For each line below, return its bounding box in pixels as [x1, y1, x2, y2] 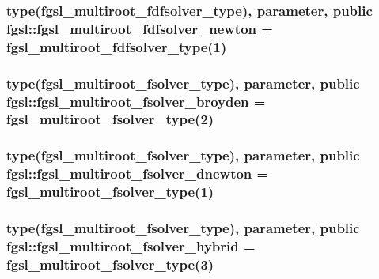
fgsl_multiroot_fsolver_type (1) [6, 182, 214, 202]
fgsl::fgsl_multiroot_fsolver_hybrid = [6, 236, 256, 255]
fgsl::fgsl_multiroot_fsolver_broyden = [6, 91, 266, 111]
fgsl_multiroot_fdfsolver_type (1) [6, 36, 227, 56]
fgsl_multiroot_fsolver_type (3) [6, 254, 214, 273]
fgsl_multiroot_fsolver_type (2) [6, 109, 214, 129]
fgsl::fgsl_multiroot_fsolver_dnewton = [6, 164, 269, 183]
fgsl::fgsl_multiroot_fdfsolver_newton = [6, 18, 273, 38]
